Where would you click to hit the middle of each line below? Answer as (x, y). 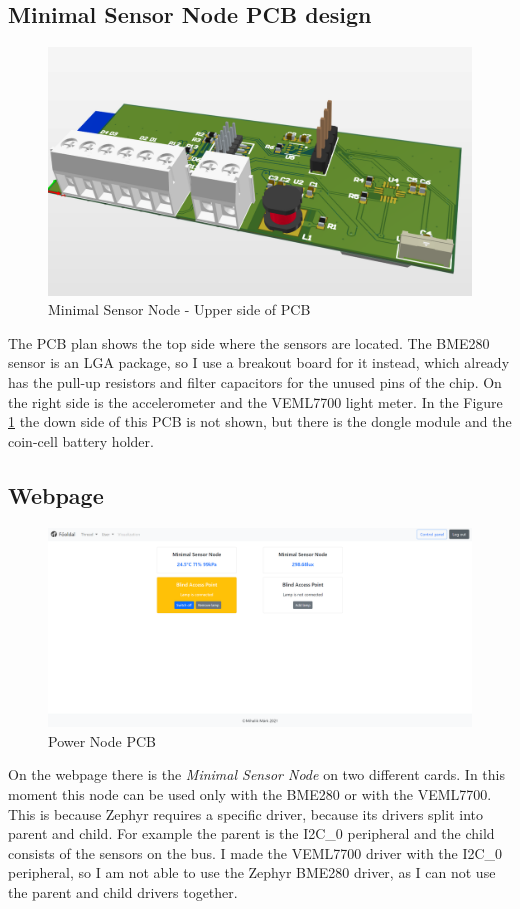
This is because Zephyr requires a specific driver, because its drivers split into (245, 813)
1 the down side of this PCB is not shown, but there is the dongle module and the (260, 421)
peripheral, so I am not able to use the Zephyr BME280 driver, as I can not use (252, 872)
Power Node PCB (102, 740)
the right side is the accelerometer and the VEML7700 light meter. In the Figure (255, 401)
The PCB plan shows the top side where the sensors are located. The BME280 (249, 342)
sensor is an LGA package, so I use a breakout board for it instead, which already (259, 362)
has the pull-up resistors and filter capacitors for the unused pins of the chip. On (255, 382)
